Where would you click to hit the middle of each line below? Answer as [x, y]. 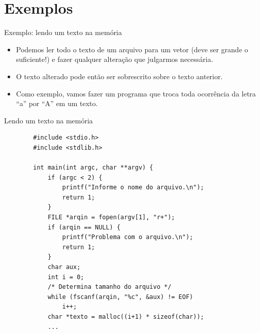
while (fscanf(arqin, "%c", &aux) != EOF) [120, 297]
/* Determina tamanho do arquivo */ [109, 287]
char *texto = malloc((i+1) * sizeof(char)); [126, 317]
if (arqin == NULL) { [84, 227]
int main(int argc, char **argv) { [93, 168]
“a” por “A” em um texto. [57, 103]
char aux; [64, 267]
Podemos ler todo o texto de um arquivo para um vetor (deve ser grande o [132, 49]
